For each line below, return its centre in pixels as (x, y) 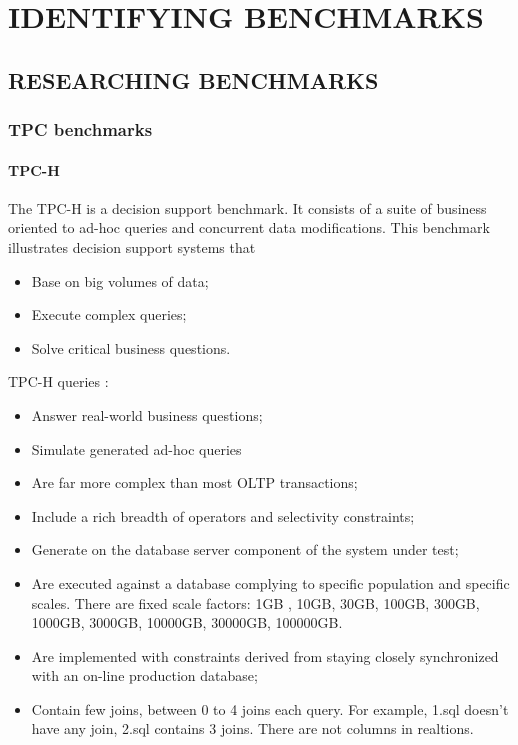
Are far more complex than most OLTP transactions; (194, 482)
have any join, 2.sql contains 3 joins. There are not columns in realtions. (252, 728)
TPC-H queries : (58, 381)
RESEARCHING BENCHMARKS (193, 79)
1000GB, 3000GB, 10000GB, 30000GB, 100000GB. (187, 622)
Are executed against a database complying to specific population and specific (270, 582)
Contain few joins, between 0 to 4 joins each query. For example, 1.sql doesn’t (270, 708)
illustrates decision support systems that (132, 246)
